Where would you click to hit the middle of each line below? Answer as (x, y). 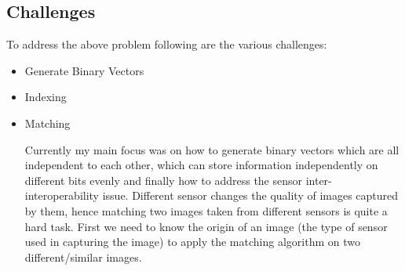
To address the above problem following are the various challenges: (167, 44)
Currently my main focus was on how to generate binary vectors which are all (212, 149)
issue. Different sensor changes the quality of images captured (250, 195)
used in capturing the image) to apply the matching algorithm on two (192, 242)
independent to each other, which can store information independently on (201, 165)
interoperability (62, 195)
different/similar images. (83, 257)
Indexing (46, 97)
